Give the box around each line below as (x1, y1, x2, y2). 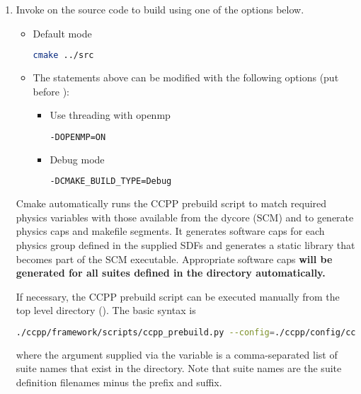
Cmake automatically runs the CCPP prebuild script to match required (16, 196, 327, 211)
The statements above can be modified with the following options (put (33, 70, 339, 85)
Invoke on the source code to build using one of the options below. (16, 2, 304, 16)
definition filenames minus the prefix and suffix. (16, 375, 222, 389)
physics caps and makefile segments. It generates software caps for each (16, 224, 325, 238)
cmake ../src (33, 50, 94, 61)
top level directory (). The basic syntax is (16, 303, 196, 318)
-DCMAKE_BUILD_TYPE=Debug (50, 176, 172, 187)
